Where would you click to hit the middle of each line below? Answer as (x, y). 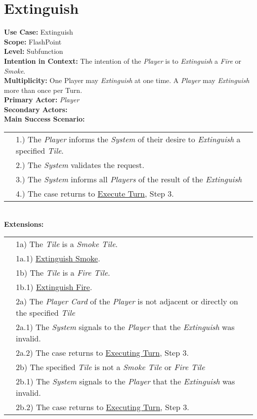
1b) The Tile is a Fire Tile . (63, 273)
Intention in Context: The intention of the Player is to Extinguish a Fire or (123, 61)
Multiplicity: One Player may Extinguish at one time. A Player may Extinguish (127, 80)
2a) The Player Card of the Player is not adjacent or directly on (127, 301)
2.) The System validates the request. (80, 165)
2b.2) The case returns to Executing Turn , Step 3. (103, 407)
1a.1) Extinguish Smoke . (58, 258)
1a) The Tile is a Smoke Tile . (67, 244)
